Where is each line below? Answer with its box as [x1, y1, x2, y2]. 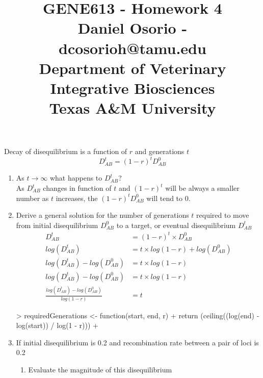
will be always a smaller [165, 183, 240, 193]
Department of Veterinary [39, 57, 226, 78]
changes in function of [43, 183, 112, 193]
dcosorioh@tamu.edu [59, 37, 206, 58]
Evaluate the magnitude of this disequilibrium [28, 364, 172, 375]
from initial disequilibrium [16, 219, 98, 230]
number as [16, 192, 49, 203]
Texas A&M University [49, 97, 216, 118]
